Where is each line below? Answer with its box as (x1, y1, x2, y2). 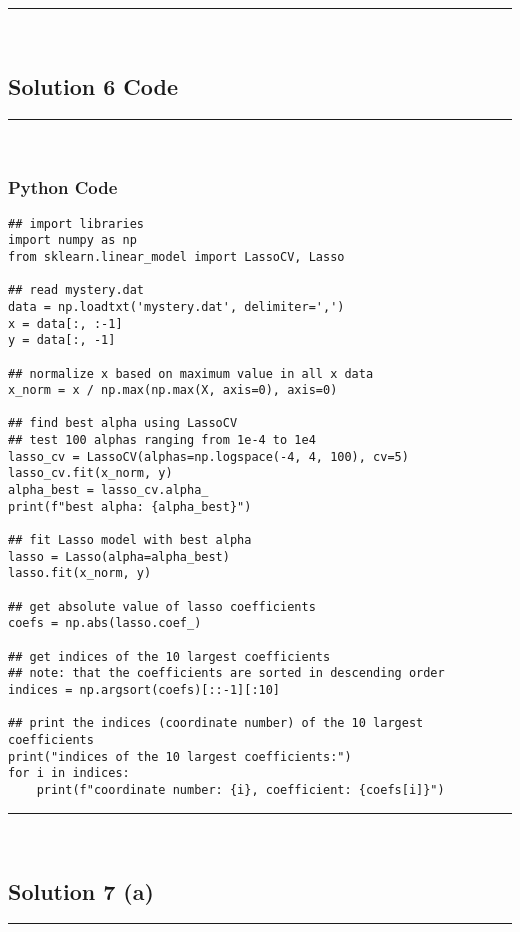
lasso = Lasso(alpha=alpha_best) (8, 549, 230, 564)
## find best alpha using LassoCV (8, 416, 238, 431)
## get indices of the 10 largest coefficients (8, 649, 331, 664)
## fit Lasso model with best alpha (8, 533, 252, 548)
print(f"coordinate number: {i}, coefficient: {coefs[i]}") (36, 782, 445, 797)
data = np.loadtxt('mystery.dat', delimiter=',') (8, 299, 345, 314)
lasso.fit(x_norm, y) (8, 566, 152, 581)
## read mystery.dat (8, 283, 145, 298)
